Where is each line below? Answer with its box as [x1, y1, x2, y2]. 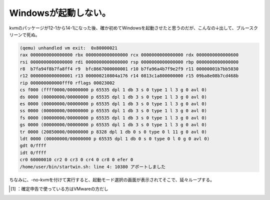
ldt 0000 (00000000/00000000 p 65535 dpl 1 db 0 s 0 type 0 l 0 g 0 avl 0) [19, 136, 210, 142]
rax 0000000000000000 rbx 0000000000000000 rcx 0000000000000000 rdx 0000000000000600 [19, 52, 239, 58]
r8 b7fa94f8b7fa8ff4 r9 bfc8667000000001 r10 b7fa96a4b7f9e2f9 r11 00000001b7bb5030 [19, 66, 239, 72]
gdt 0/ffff [19, 143, 46, 149]
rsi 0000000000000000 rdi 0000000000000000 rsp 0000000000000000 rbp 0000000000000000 [19, 59, 239, 65]
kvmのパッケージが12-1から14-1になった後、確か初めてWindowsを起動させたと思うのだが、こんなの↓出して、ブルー [9, 25, 249, 31]
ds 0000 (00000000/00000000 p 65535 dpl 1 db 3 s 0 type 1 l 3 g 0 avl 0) [19, 94, 207, 100]
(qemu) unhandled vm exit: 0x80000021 [19, 45, 117, 51]
